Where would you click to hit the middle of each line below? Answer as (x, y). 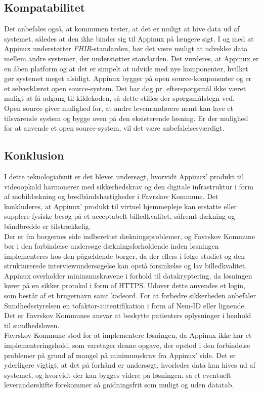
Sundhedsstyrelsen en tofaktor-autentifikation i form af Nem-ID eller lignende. (125, 305)
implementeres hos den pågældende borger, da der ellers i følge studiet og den (125, 256)
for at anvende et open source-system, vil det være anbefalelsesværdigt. (114, 128)
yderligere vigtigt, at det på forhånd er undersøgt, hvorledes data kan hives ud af (130, 365)
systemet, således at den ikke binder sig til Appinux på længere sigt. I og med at (129, 38)
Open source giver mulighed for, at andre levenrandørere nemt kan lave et (119, 108)
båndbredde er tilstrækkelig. (48, 226)
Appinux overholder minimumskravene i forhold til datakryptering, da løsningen (128, 275)
